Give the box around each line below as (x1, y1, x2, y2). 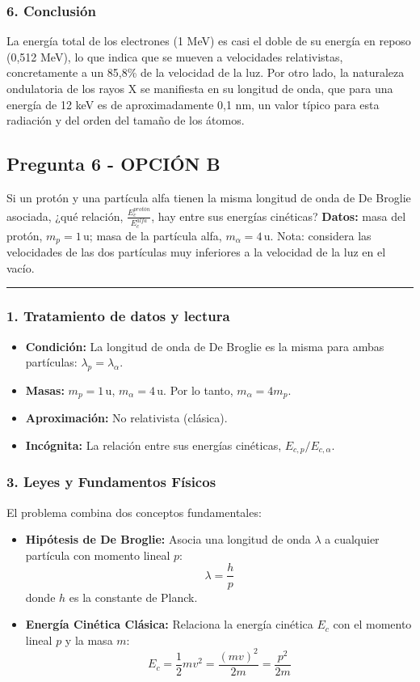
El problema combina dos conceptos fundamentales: (6, 503, 262, 520)
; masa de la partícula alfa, (89, 227, 222, 244)
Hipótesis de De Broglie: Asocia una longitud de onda (25, 531, 311, 548)
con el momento (333, 616, 412, 633)
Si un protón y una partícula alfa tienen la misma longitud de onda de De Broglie (6, 189, 411, 205)
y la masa (65, 631, 113, 648)
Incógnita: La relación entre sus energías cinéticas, (25, 437, 282, 454)
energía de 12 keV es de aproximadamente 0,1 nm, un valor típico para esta (6, 95, 380, 112)
